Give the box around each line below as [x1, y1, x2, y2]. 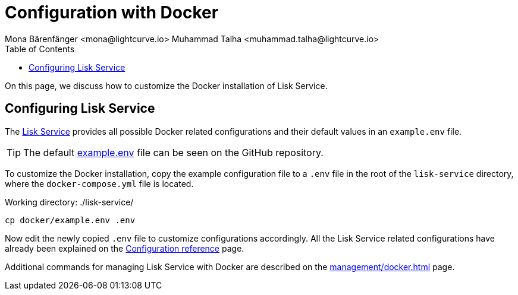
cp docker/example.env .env [5, 215, 136, 225]
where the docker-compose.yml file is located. [5, 178, 194, 189]
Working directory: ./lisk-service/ [5, 196, 134, 207]
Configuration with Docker [5, 2, 219, 23]
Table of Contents [5, 43, 75, 54]
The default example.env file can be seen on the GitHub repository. [23, 146, 324, 158]
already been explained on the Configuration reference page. [5, 243, 244, 253]
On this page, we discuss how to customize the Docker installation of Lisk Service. [5, 80, 328, 91]
